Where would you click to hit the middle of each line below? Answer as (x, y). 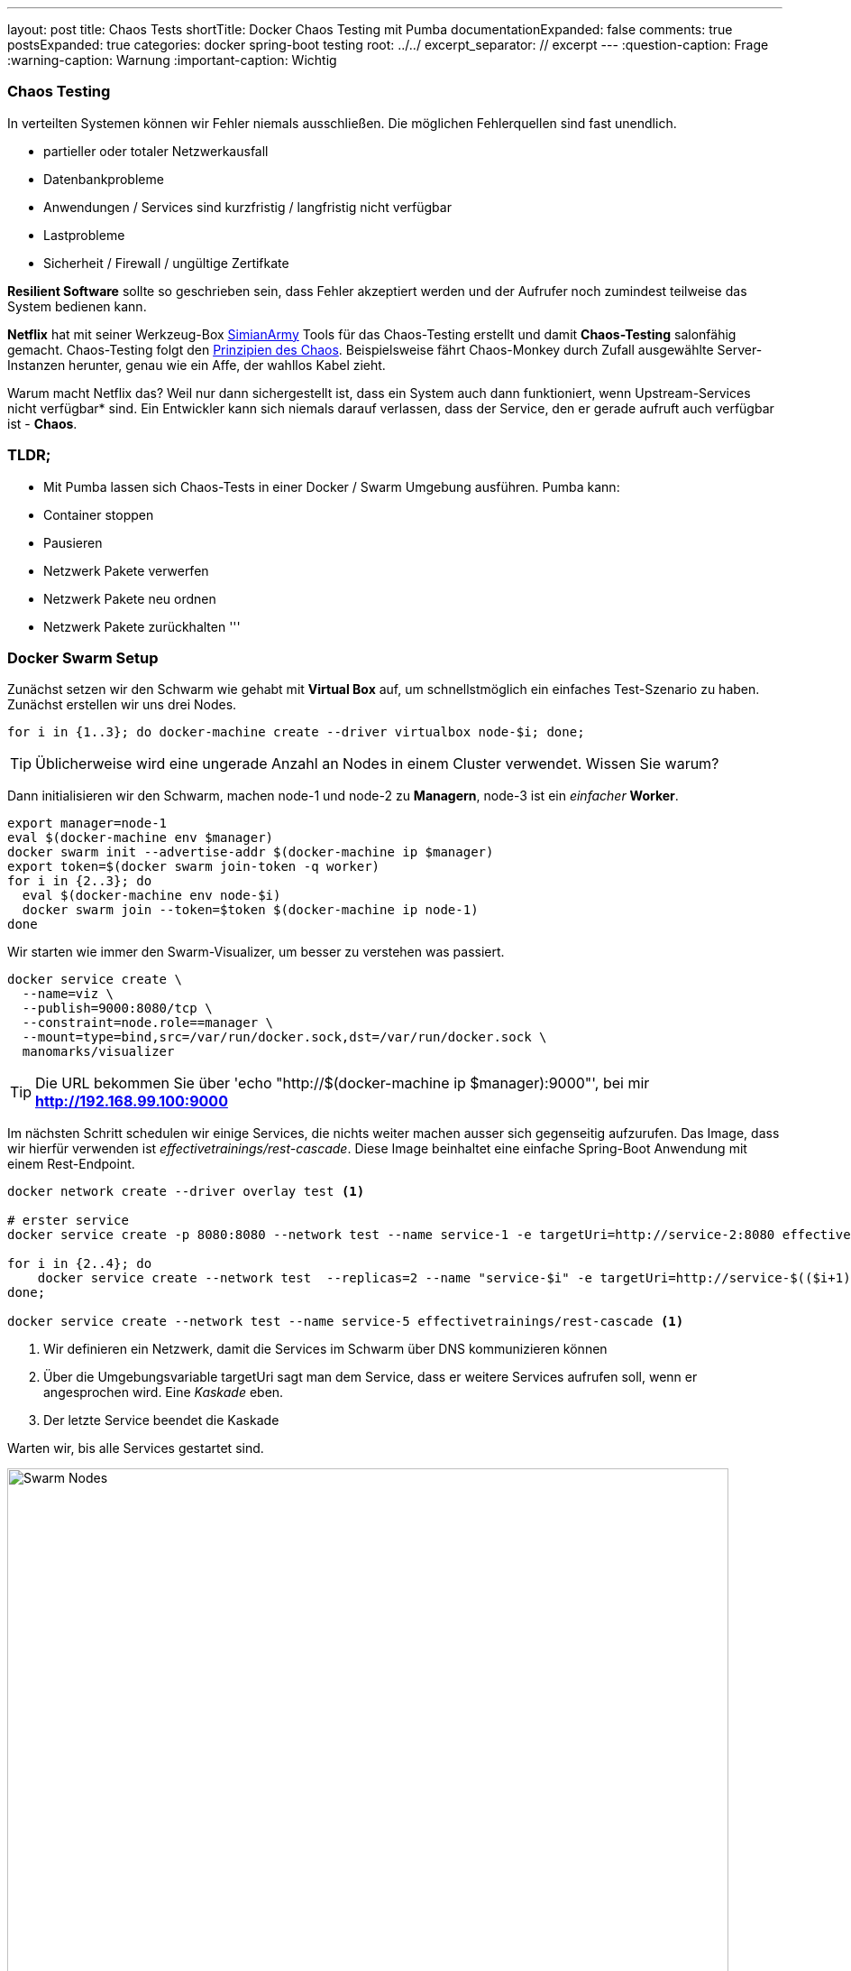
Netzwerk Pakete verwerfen (126, 570)
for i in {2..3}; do (80, 881)
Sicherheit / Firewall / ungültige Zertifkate (166, 263)
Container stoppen (99, 514)
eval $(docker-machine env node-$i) (151, 896)
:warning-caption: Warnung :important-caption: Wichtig (172, 60)
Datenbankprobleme (104, 179)
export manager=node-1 (87, 824)
